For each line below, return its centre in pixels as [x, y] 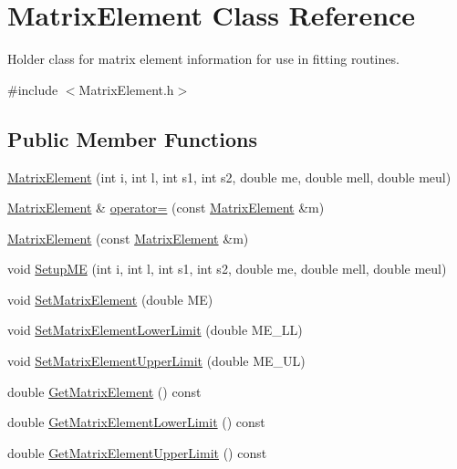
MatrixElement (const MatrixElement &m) [128, 238]
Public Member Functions [132, 138]
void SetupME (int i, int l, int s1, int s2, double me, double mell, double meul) [227, 269]
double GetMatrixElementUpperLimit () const [137, 452]
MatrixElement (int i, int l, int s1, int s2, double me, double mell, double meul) [229, 177]
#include [33, 89]
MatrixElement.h [126, 89]
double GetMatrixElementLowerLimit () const [136, 422]
